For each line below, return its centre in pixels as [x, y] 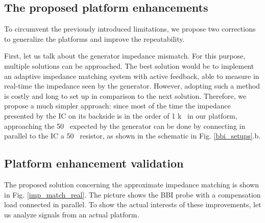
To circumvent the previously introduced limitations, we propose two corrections [130, 29]
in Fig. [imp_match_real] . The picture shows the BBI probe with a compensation [132, 194]
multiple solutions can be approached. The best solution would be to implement [129, 65]
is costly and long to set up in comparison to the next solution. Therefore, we [125, 95]
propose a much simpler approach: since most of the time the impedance [117, 106]
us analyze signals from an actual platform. [72, 214]
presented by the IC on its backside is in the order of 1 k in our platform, [121, 115]
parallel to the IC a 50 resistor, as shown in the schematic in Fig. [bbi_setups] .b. [132, 136]
